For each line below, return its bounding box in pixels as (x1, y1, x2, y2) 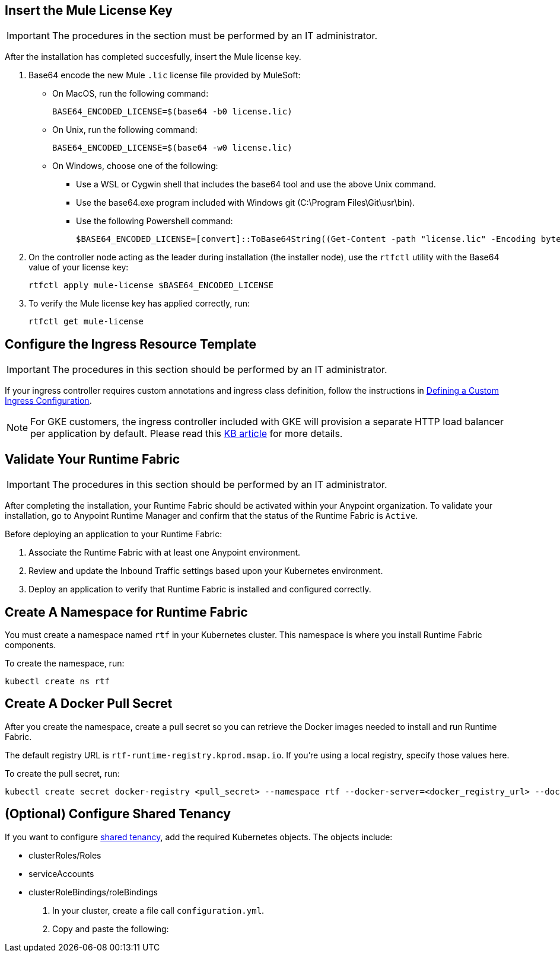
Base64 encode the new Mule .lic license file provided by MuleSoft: (28, 70, 301, 81)
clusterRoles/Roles (28, 850, 101, 860)
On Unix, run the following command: (52, 125, 198, 135)
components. (5, 639, 56, 650)
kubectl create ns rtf (5, 676, 110, 686)
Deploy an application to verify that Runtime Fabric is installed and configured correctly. (28, 584, 371, 595)
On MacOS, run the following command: (52, 88, 209, 99)
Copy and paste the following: (52, 923, 169, 934)
